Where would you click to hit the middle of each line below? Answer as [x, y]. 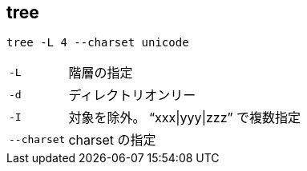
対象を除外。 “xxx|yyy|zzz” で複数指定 [185, 118]
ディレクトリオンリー [132, 95]
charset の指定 [112, 140]
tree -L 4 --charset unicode [98, 43]
